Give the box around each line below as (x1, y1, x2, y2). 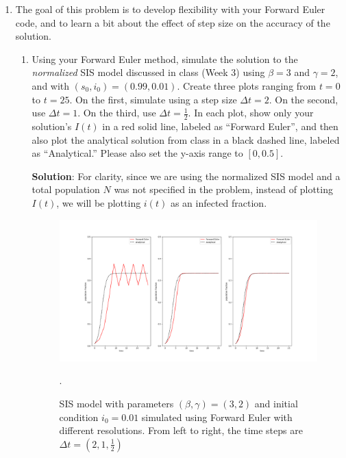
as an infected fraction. (170, 195, 267, 209)
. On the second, (269, 92, 338, 106)
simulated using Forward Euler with (141, 409, 293, 424)
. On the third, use (77, 105, 156, 120)
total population (32, 182, 100, 196)
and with (32, 78, 70, 92)
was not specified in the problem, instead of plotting (114, 182, 333, 196)
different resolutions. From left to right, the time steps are (59, 423, 303, 437)
